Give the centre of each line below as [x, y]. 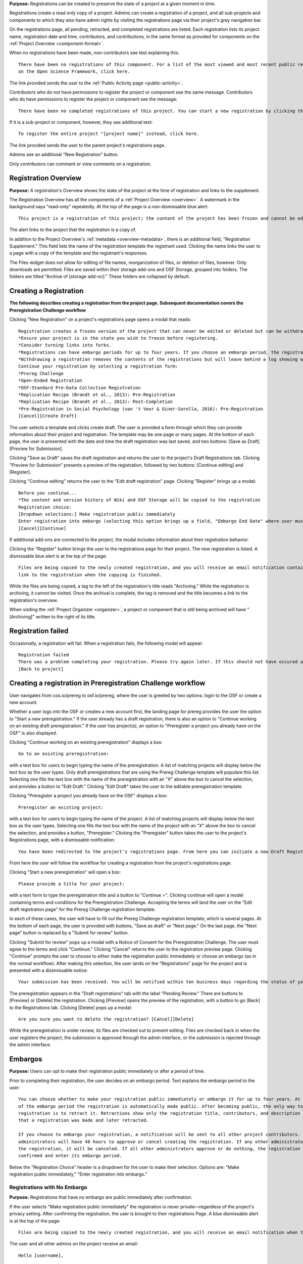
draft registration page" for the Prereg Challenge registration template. [83, 909]
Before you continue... [48, 493]
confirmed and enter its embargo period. [70, 1156]
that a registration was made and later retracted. [84, 1120]
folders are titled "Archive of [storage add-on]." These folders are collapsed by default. [100, 277]
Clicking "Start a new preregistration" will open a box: [65, 872]
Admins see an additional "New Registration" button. [64, 155]
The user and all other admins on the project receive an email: [74, 1244]
